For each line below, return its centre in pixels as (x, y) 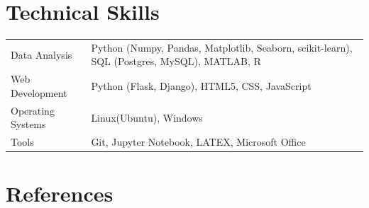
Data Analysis (42, 54)
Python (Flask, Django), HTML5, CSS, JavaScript (201, 86)
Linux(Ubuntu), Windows (147, 117)
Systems (28, 124)
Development (39, 92)
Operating (33, 110)
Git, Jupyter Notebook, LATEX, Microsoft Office (198, 142)
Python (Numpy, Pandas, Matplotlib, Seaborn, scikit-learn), (222, 47)
